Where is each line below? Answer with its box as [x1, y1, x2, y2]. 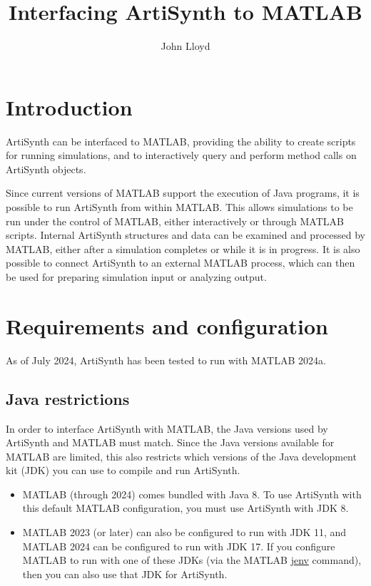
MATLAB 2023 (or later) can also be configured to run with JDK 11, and [22, 525, 347, 540]
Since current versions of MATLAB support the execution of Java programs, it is [6, 185, 360, 200]
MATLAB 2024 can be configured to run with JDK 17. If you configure [22, 538, 335, 553]
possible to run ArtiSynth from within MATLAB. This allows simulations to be [6, 200, 353, 215]
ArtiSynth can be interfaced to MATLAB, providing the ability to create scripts [6, 133, 356, 148]
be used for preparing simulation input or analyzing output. [6, 269, 267, 284]
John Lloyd [161, 38, 210, 53]
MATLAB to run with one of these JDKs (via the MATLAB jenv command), [22, 552, 362, 567]
